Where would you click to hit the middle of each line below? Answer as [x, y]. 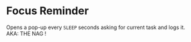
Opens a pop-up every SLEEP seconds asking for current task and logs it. [96, 27]
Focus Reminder [48, 11]
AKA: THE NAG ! [26, 33]
